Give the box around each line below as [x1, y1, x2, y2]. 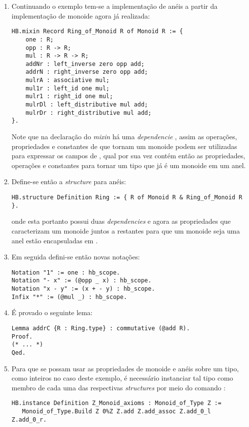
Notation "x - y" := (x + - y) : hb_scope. [11, 285, 155, 293]
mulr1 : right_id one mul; [25, 93, 113, 100]
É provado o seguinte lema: [11, 307, 93, 318]
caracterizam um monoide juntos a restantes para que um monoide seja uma [11, 225, 240, 235]
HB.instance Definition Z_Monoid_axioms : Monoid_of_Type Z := [11, 400, 222, 407]
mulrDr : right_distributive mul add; [25, 109, 152, 116]
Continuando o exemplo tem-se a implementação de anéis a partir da [11, 1, 218, 11]
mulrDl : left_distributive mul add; [25, 101, 148, 108]
